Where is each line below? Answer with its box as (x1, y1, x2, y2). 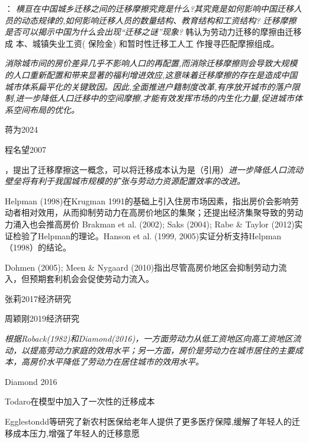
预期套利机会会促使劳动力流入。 (29, 272, 154, 285)
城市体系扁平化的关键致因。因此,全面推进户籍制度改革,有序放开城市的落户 (5, 80, 292, 92)
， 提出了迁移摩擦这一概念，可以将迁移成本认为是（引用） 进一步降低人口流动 (5, 163, 303, 175)
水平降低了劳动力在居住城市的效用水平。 (46, 355, 204, 368)
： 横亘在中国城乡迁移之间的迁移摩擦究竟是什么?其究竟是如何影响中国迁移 (5, 2, 294, 14)
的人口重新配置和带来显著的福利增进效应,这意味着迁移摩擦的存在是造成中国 (5, 68, 298, 81)
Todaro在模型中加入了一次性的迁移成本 (5, 395, 155, 407)
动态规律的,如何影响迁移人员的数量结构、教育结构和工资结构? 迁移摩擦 (21, 14, 297, 26)
